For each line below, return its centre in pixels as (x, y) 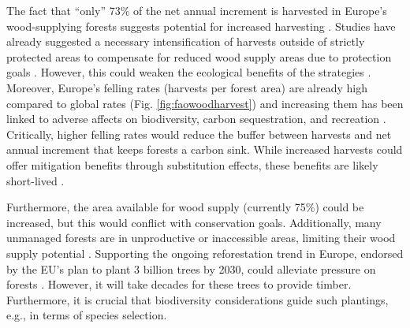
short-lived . (35, 180)
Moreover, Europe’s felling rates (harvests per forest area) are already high (187, 87)
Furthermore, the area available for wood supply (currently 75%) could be (185, 207)
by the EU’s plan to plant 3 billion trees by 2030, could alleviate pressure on (191, 268)
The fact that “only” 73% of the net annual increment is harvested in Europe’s (197, 10)
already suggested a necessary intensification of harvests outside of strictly (186, 41)
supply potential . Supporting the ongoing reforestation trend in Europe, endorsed (205, 253)
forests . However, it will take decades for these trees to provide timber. (179, 284)
